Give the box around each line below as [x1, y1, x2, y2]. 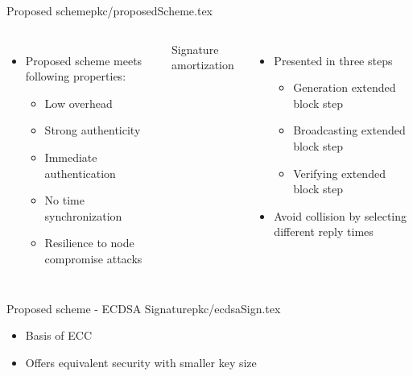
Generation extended [293, 79, 396, 96]
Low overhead [44, 94, 113, 111]
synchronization [44, 207, 122, 224]
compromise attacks [44, 250, 142, 267]
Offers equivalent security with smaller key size [25, 353, 257, 370]
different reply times [274, 223, 374, 240]
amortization [171, 56, 234, 73]
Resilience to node [44, 234, 134, 251]
